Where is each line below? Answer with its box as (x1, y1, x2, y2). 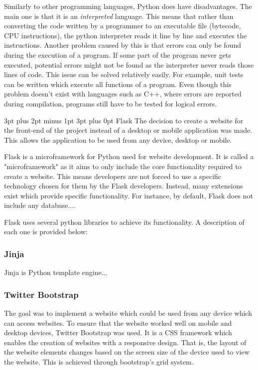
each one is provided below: (4, 226, 88, 237)
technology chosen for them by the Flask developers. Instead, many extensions (4, 181, 243, 191)
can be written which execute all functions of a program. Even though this (4, 79, 232, 89)
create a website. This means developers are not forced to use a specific (4, 171, 222, 181)
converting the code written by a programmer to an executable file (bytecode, (4, 20, 241, 31)
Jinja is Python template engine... (4, 267, 108, 277)
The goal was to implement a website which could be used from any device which (4, 308, 252, 318)
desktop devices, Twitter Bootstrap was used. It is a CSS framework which (4, 327, 232, 338)
